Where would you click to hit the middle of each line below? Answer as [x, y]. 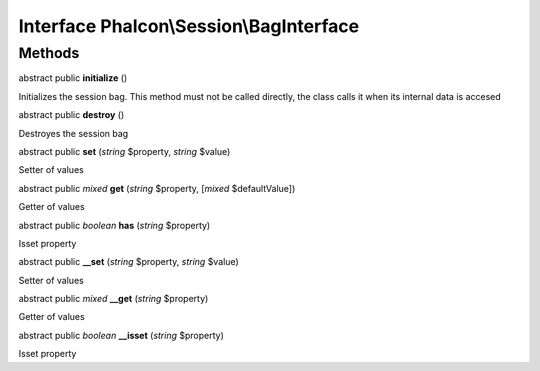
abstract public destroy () [71, 115]
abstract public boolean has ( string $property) [114, 225]
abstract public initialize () [73, 78]
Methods [49, 53]
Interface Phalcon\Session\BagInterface [189, 26]
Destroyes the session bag [73, 133]
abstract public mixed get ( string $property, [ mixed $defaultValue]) [157, 188]
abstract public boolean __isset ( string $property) [121, 335]
